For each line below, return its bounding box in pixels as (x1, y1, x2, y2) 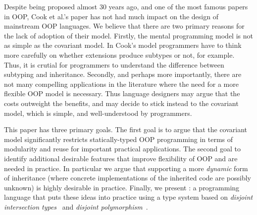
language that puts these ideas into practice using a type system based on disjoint (4, 192, 253, 202)
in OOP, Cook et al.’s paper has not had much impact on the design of (4, 11, 218, 21)
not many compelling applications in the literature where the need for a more (4, 78, 239, 89)
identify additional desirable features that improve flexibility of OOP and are (4, 153, 238, 163)
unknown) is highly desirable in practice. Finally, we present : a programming (4, 182, 240, 192)
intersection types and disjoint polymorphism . (4, 201, 148, 212)
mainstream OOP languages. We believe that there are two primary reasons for (4, 21, 245, 31)
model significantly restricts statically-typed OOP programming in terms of (4, 134, 233, 144)
